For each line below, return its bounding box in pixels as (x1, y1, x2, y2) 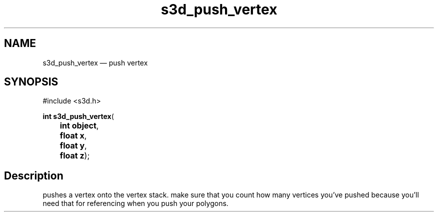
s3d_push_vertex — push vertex (42, 58, 148, 67)
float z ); (59, 150, 90, 161)
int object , (59, 120, 99, 131)
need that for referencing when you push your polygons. (42, 199, 228, 208)
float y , (59, 140, 87, 151)
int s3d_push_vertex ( (42, 112, 114, 121)
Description (4, 169, 63, 182)
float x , (59, 130, 87, 141)
